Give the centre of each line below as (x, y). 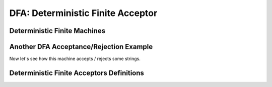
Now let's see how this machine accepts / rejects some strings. (75, 59)
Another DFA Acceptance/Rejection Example (81, 47)
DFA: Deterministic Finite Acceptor (83, 13)
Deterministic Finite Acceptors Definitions (77, 73)
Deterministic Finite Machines (57, 31)
